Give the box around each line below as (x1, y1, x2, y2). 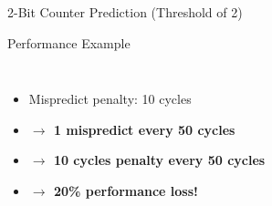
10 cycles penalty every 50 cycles (53, 150, 266, 170)
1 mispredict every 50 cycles (53, 119, 235, 139)
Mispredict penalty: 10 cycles (28, 89, 192, 108)
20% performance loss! (53, 180, 198, 200)
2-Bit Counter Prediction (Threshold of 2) (7, 3, 243, 21)
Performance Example (7, 33, 131, 52)
